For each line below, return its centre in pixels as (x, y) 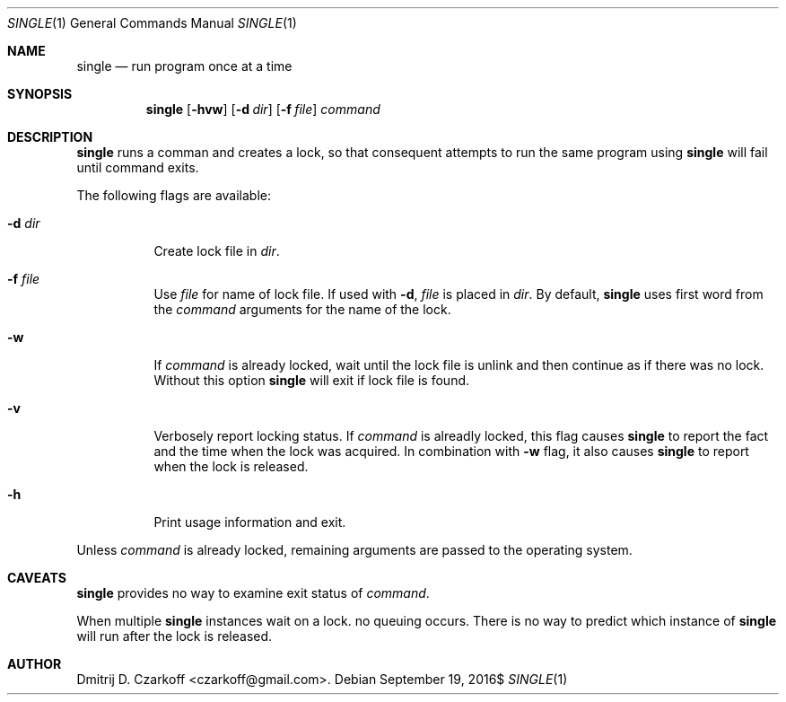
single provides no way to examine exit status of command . (253, 593)
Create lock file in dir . (217, 251)
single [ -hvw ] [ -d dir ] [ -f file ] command (263, 109)
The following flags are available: (174, 195)
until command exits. (138, 167)
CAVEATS (37, 578)
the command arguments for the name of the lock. (302, 309)
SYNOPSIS (40, 94)
